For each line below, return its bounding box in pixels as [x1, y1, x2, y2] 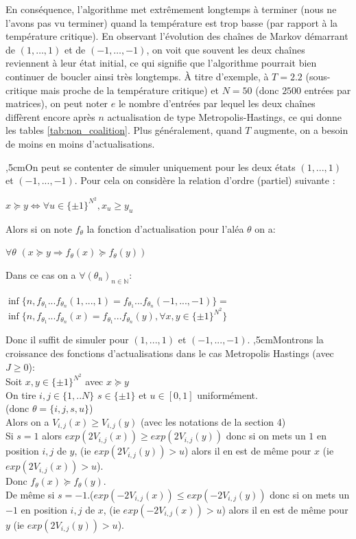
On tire [5, 387, 36, 402]
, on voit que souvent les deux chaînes [146, 42, 305, 56]
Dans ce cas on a [5, 267, 76, 282]
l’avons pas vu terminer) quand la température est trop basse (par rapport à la [5, 15, 338, 30]
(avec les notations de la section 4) [140, 414, 286, 428]
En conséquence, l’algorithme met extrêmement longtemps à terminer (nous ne [5, 2, 337, 16]
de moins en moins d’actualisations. [5, 136, 155, 150]
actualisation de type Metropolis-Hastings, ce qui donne [107, 109, 342, 124]
